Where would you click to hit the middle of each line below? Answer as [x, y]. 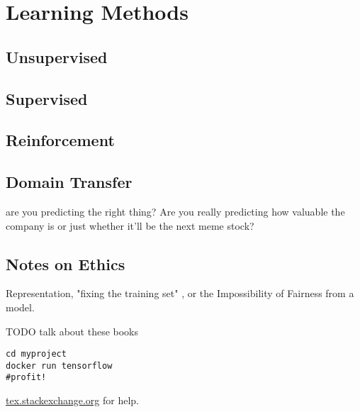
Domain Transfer [69, 182]
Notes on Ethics [66, 263]
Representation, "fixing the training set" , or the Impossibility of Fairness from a [180, 293]
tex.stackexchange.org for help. [72, 400]
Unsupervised [57, 56]
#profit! [26, 378]
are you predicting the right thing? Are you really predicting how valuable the [175, 211]
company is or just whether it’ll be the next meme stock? [130, 225]
